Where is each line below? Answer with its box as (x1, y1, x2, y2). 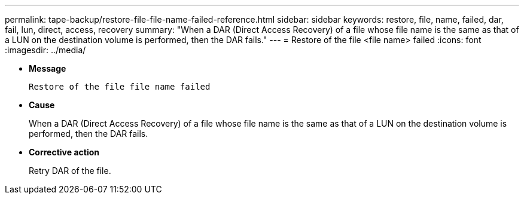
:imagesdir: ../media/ (5, 45, 86, 55)
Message (29, 63, 66, 74)
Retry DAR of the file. (29, 166, 111, 176)
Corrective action (29, 147, 99, 157)
